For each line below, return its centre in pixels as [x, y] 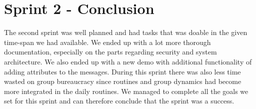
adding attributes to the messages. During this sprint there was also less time [122, 71]
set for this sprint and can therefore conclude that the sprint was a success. [119, 101]
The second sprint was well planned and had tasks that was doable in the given [126, 32]
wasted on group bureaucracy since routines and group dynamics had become [123, 81]
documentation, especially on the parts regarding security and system [110, 52]
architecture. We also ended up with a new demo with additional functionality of [128, 61]
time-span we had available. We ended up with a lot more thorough [107, 42]
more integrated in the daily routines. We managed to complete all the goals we [126, 91]
